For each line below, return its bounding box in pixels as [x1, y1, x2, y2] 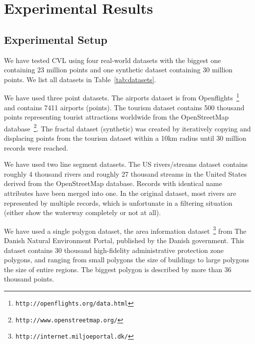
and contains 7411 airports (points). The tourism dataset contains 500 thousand [4, 102, 245, 112]
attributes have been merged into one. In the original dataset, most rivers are [4, 188, 236, 198]
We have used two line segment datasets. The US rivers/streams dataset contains [4, 159, 248, 169]
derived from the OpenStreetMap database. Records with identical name [4, 178, 222, 188]
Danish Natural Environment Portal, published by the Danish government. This [4, 235, 245, 246]
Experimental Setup [4, 31, 107, 47]
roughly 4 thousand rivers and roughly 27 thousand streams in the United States [4, 168, 247, 179]
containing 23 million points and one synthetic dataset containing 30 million [4, 64, 233, 75]
